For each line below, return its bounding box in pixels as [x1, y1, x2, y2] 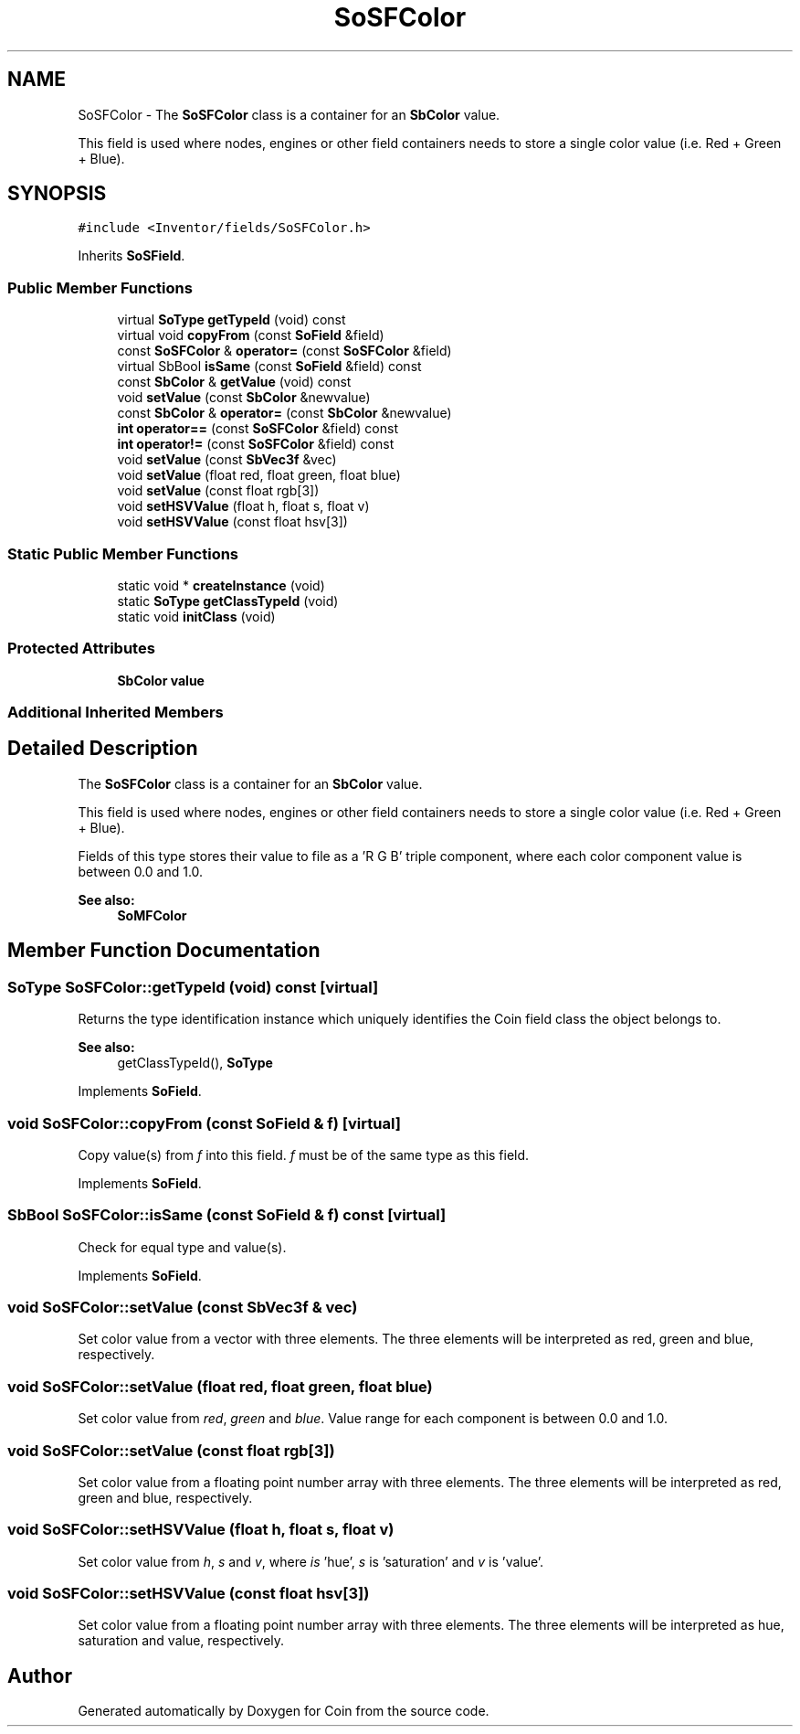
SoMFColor [117, 907, 187, 923]
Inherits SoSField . [78, 248, 185, 264]
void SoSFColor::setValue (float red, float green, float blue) [7, 1377, 433, 1396]
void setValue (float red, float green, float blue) [117, 467, 401, 484]
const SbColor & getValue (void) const [117, 374, 352, 390]
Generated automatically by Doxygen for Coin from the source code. [78, 1703, 489, 1719]
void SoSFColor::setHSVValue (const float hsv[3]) [7, 1584, 370, 1602]
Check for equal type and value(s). [78, 1239, 287, 1255]
